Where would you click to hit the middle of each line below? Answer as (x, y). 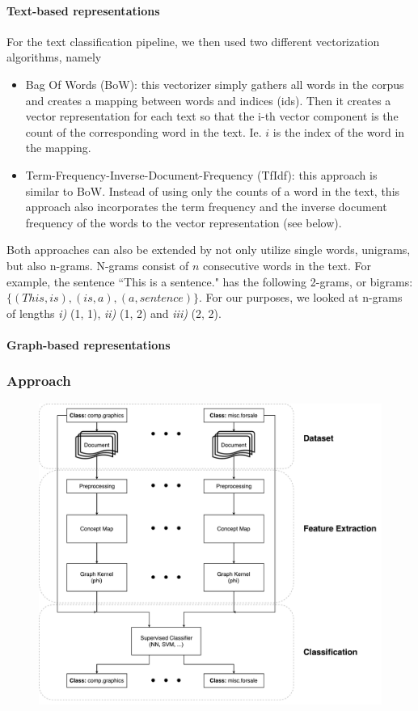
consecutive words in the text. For (287, 265)
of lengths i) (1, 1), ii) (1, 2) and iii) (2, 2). (114, 313)
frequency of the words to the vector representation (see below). (184, 222)
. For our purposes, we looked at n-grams (301, 297)
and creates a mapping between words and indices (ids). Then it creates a (208, 100)
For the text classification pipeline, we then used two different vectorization (193, 41)
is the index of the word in (339, 131)
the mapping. (58, 148)
